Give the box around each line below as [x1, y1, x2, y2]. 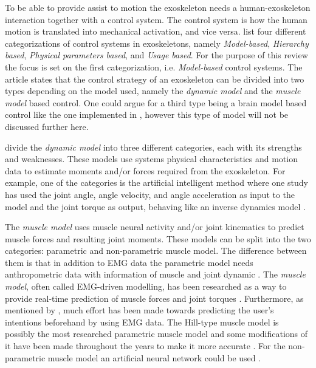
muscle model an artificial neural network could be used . [47, 351, 261, 364]
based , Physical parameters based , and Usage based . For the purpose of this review [5, 49, 308, 61]
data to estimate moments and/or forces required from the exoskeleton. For [5, 164, 286, 177]
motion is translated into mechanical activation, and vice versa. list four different [5, 25, 306, 38]
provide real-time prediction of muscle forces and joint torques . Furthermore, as [5, 291, 304, 304]
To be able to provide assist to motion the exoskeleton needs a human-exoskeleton [5, 1, 311, 13]
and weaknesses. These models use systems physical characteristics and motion [5, 152, 298, 165]
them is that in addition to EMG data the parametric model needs [5, 256, 253, 268]
